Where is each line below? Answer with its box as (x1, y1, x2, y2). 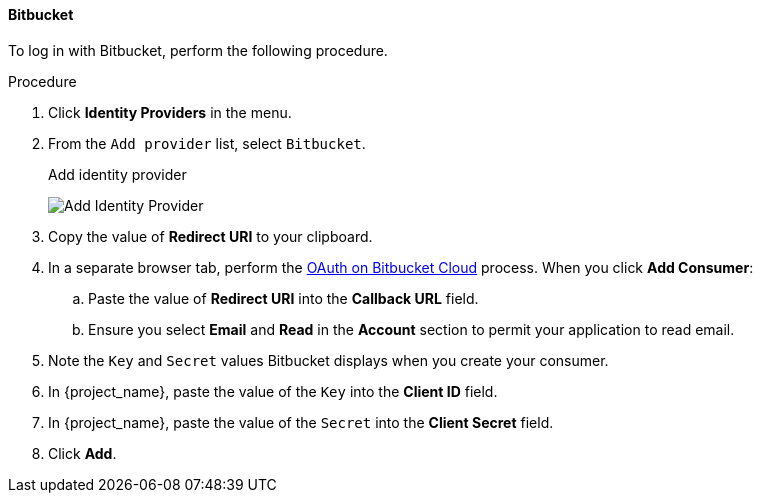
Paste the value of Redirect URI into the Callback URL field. (88, 289, 479, 307)
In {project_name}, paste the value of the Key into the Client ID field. (48, 382, 498, 400)
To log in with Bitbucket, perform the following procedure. (8, 41, 388, 59)
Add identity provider (48, 165, 187, 183)
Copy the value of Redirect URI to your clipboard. (48, 227, 373, 245)
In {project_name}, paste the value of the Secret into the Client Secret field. (48, 413, 554, 431)
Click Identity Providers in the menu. (48, 103, 292, 121)
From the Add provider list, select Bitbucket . (48, 134, 366, 152)
